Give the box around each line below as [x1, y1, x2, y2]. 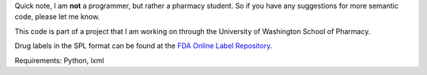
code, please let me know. [14, 12, 100, 21]
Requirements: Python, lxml [14, 55, 104, 65]
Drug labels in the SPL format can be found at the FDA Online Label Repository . [14, 41, 273, 51]
